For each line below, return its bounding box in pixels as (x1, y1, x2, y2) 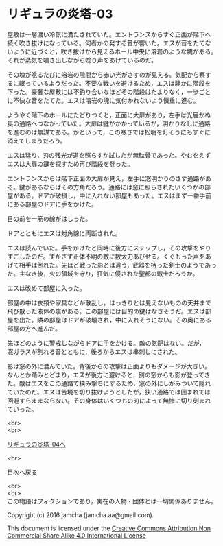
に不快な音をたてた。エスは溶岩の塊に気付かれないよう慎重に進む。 (7, 96, 200, 104)
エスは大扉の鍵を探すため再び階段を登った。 (7, 159, 134, 168)
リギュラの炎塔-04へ (7, 440, 67, 448)
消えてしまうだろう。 (7, 136, 67, 145)
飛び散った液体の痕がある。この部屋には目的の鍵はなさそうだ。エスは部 (7, 307, 211, 316)
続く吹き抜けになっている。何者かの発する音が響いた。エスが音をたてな (7, 38, 211, 47)
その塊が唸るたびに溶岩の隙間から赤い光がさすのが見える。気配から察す (7, 70, 211, 79)
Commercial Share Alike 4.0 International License (7, 531, 146, 539)
